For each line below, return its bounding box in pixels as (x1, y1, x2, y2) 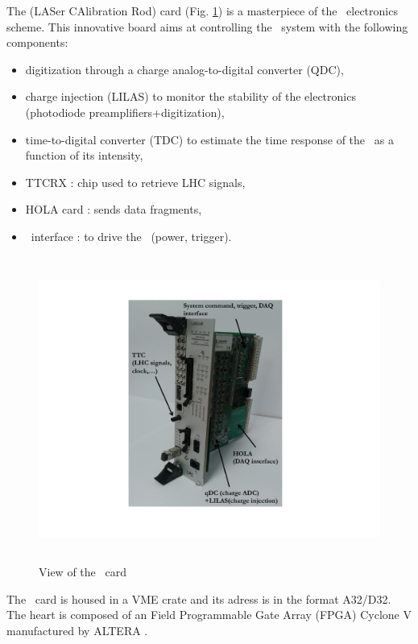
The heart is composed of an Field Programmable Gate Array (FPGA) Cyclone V (6, 606, 412, 623)
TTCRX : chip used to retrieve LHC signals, (25, 173, 246, 190)
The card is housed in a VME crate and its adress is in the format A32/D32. (6, 590, 391, 607)
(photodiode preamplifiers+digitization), (25, 103, 225, 120)
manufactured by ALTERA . (6, 621, 148, 638)
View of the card (39, 563, 126, 580)
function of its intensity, (25, 147, 143, 164)
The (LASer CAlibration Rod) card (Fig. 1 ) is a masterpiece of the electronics (6, 2, 398, 19)
